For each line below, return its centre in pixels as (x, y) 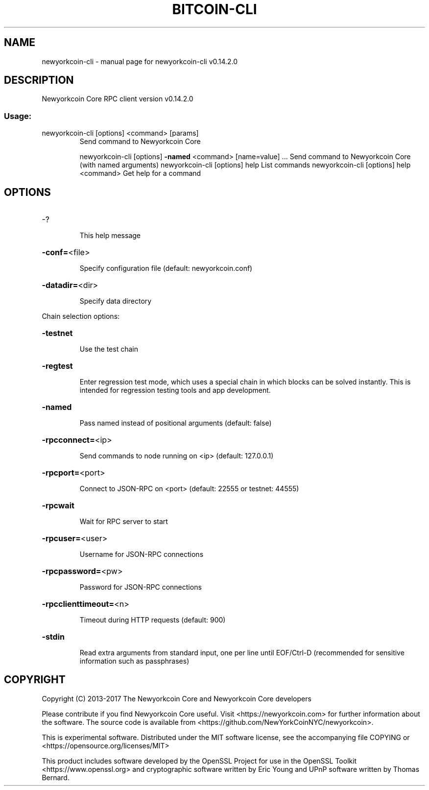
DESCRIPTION (39, 80)
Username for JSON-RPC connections (142, 554)
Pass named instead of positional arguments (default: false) (176, 423)
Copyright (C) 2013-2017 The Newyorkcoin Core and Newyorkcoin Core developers (177, 698)
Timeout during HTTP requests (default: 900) (153, 620)
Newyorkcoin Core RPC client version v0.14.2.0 (118, 99)
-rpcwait (58, 506)
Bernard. (56, 777)
